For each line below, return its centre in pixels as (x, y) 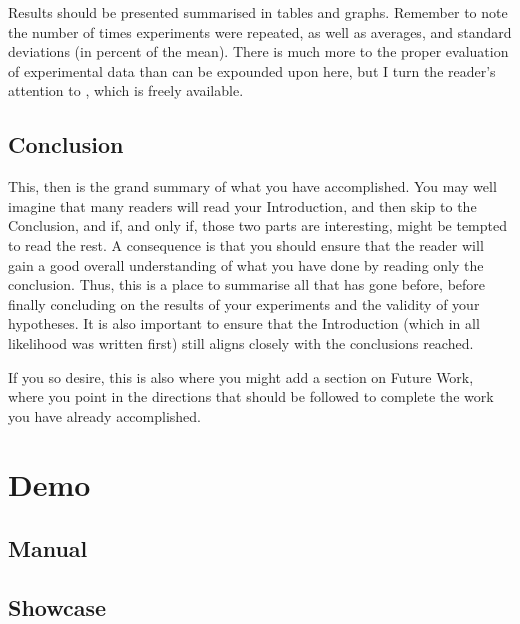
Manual (48, 548)
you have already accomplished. (105, 415)
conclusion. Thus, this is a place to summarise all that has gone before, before (247, 284)
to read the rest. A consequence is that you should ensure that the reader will (246, 244)
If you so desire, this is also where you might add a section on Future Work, (241, 376)
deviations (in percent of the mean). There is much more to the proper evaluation (258, 51)
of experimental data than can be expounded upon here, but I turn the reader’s (252, 70)
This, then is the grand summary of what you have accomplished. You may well (252, 186)
